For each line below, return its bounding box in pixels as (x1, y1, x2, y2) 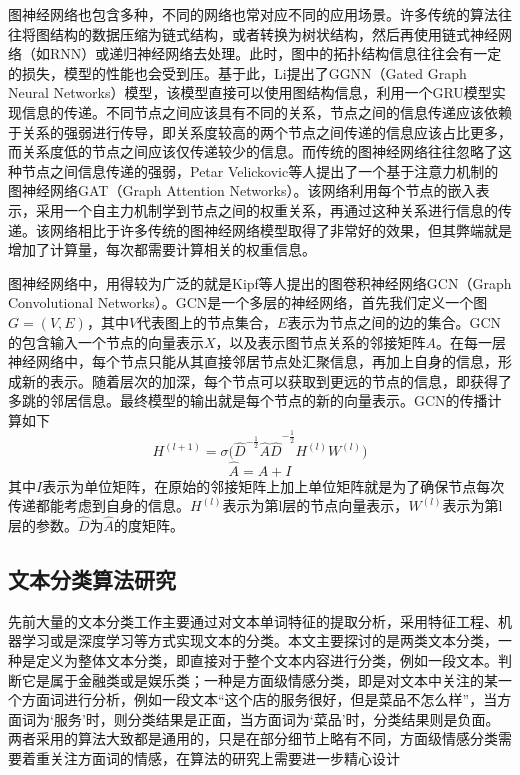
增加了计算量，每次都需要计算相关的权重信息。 (8, 239, 316, 260)
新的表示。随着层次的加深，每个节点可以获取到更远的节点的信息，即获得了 (21, 370, 512, 391)
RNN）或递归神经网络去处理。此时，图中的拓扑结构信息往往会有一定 (49, 43, 502, 64)
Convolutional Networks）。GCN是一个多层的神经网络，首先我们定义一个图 (8, 292, 488, 313)
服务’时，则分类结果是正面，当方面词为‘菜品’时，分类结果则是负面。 (53, 708, 500, 729)
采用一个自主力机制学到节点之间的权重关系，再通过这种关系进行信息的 (35, 199, 498, 220)
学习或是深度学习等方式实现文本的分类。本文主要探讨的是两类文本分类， (21, 630, 498, 651)
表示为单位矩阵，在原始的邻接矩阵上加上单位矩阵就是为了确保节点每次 (42, 475, 505, 496)
